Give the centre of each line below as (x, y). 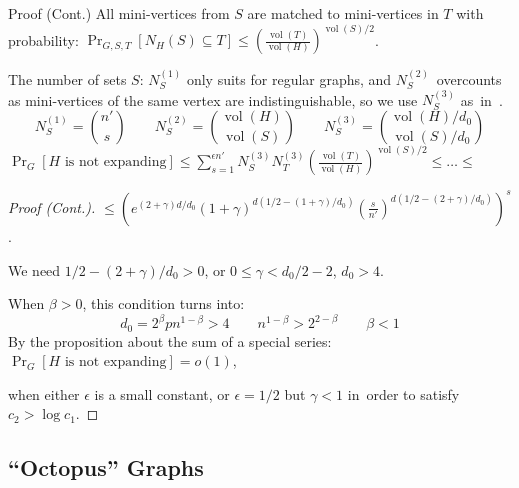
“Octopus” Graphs (106, 467)
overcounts (469, 78)
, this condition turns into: (163, 303)
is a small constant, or (162, 393)
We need (34, 269)
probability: (43, 39)
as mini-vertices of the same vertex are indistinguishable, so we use (213, 99)
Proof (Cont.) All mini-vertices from (119, 13)
